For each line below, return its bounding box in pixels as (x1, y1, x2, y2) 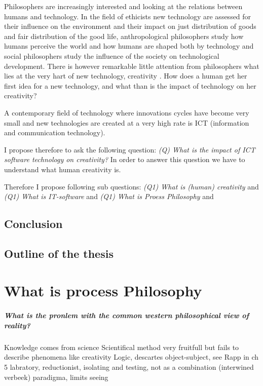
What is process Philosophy (4, 280, 202, 301)
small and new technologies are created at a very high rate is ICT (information (4, 117, 249, 128)
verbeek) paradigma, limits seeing (4, 371, 108, 382)
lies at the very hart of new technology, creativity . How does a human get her (4, 70, 247, 81)
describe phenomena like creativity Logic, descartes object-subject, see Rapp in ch (4, 352, 259, 362)
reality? (4, 320, 30, 330)
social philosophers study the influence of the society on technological (4, 50, 219, 61)
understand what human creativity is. (4, 164, 121, 174)
